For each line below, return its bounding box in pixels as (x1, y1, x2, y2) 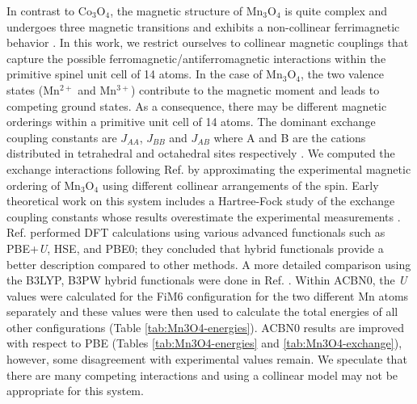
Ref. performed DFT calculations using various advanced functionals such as (6, 224, 385, 241)
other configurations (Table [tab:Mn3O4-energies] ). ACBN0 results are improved (6, 318, 404, 335)
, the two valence (300, 65, 385, 82)
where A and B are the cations (213, 128, 366, 145)
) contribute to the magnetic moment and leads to (130, 81, 380, 98)
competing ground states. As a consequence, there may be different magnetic (6, 97, 387, 114)
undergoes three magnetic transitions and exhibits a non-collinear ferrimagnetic (6, 18, 400, 35)
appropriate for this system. (6, 382, 144, 399)
